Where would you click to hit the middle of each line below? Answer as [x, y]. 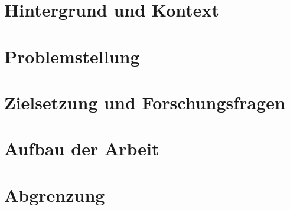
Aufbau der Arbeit [82, 148]
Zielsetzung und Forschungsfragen [145, 102]
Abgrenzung [55, 194]
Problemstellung [72, 56]
